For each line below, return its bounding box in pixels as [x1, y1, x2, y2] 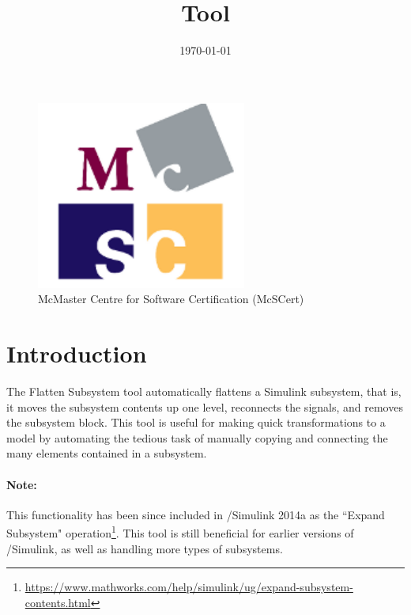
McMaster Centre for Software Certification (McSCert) [38, 290, 304, 307]
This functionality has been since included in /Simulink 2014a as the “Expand [6, 506, 385, 522]
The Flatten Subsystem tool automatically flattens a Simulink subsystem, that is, [6, 383, 402, 400]
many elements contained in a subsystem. [6, 445, 207, 461]
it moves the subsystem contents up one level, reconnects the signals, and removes [6, 398, 403, 415]
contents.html [25, 594, 91, 610]
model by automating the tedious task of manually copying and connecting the [6, 429, 388, 446]
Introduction [6, 337, 147, 370]
